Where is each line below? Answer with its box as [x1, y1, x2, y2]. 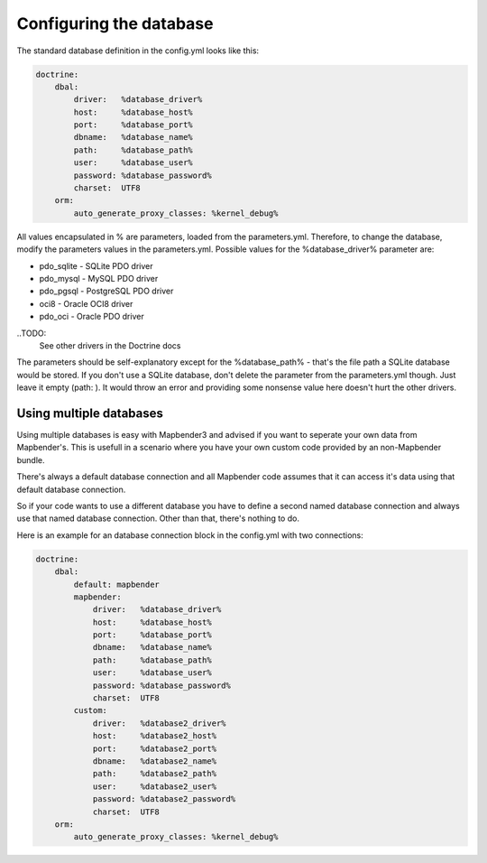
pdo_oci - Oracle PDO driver [39, 311, 144, 322]
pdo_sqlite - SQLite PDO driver [39, 260, 153, 271]
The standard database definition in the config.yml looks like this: [16, 45, 260, 56]
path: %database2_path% [92, 768, 216, 779]
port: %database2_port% [92, 743, 216, 754]
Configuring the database [16, 14, 214, 33]
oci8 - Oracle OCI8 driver [39, 298, 133, 309]
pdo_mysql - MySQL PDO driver [39, 273, 159, 283]
